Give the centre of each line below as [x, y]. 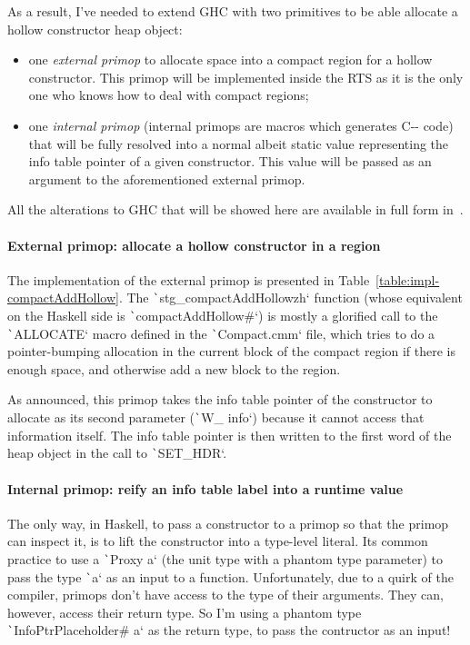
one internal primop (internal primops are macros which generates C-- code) [241, 125]
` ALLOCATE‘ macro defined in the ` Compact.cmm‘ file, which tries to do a [221, 333]
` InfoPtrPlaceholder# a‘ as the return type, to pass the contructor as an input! [229, 630]
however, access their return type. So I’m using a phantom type [185, 612]
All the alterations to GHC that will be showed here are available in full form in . [235, 209]
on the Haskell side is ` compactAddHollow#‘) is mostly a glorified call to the [223, 315]
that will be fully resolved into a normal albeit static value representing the [239, 143]
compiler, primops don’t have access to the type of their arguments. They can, [225, 595]
